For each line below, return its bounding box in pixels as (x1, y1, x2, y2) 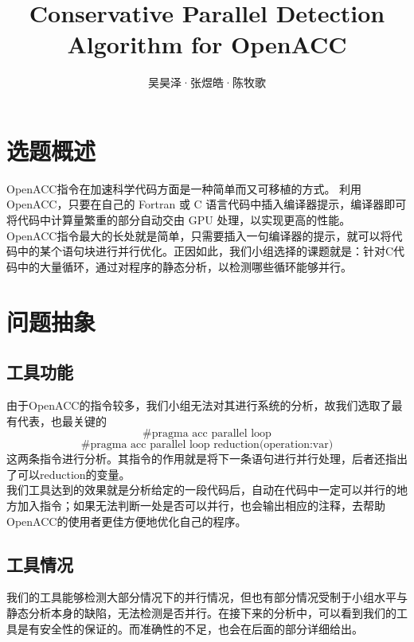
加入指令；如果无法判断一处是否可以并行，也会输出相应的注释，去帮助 (17, 496, 385, 513)
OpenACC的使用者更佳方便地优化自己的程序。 (6, 512, 247, 529)
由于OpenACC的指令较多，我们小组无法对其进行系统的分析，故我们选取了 (6, 396, 392, 413)
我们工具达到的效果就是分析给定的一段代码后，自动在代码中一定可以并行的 (6, 481, 396, 498)
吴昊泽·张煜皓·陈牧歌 (148, 74, 266, 91)
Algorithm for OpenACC (67, 28, 347, 60)
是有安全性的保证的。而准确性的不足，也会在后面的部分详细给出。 (17, 620, 363, 636)
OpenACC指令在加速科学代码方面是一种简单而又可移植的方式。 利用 (6, 180, 362, 196)
